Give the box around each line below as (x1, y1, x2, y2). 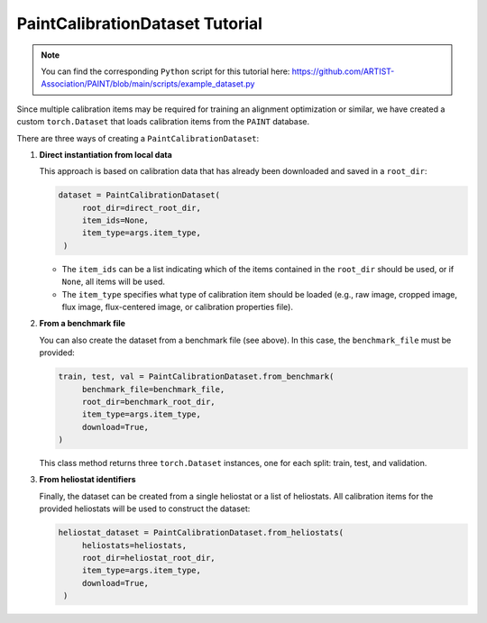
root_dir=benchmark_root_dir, (81, 397, 216, 407)
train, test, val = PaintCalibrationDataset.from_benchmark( (58, 371, 335, 382)
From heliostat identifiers (39, 474, 136, 485)
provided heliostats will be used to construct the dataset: (39, 503, 251, 514)
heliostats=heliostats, (81, 540, 188, 550)
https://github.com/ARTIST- (291, 66, 395, 77)
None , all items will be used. (61, 276, 166, 288)
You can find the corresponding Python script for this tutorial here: (41, 66, 290, 77)
